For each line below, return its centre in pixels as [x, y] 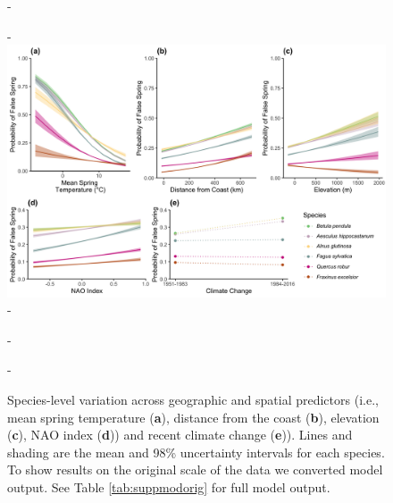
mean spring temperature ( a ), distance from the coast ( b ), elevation [193, 417]
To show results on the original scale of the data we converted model [195, 469]
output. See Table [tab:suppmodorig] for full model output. [169, 486]
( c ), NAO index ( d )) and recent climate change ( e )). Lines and [180, 435]
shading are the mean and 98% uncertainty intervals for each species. [196, 452]
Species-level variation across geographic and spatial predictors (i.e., [193, 399]
